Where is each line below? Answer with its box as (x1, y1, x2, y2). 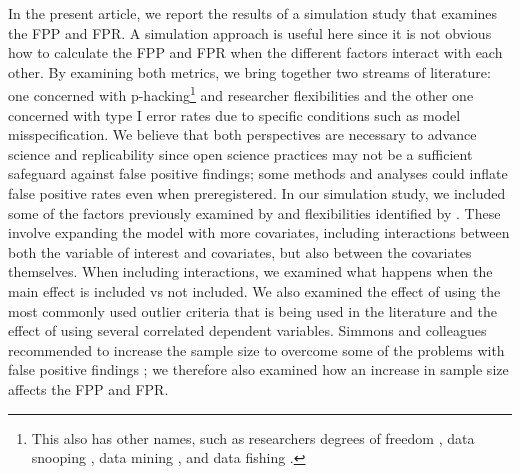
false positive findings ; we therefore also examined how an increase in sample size (8, 359, 509, 380)
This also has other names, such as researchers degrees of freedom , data (31, 427, 475, 448)
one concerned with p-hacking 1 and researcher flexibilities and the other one (8, 82, 474, 106)
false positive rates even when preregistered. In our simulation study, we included (8, 183, 506, 203)
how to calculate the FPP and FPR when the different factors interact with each (8, 42, 503, 63)
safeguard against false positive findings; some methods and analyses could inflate (8, 163, 508, 184)
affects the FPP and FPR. (8, 378, 169, 399)
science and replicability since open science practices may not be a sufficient (8, 143, 473, 164)
